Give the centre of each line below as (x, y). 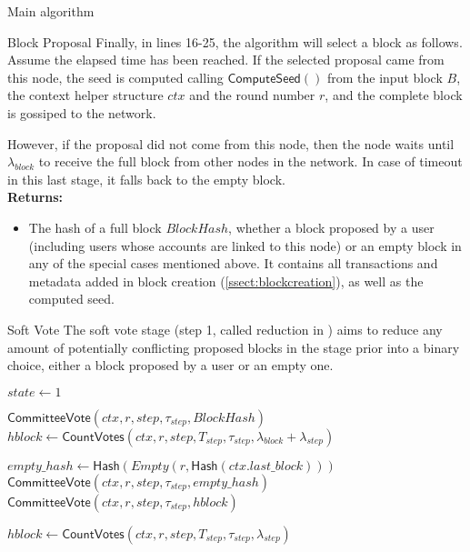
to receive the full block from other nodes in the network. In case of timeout (250, 161)
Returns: (35, 197)
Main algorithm (51, 11)
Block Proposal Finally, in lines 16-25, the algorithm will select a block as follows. (235, 41)
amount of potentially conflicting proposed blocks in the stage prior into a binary (234, 347)
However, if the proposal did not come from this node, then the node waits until (231, 143)
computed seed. (71, 299)
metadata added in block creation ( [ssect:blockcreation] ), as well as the (226, 281)
